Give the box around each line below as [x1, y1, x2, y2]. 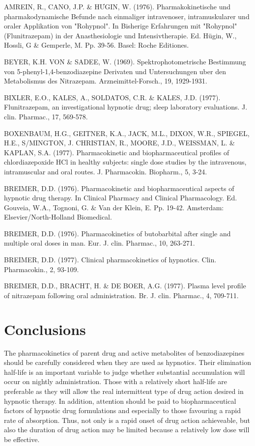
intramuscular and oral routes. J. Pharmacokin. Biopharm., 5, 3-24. [4, 166, 207, 176]
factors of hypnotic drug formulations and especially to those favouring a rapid [4, 405, 241, 416]
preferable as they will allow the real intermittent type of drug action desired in [4, 386, 244, 396]
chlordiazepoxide [4, 157, 54, 167]
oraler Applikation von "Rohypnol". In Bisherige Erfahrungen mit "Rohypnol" [4, 21, 237, 31]
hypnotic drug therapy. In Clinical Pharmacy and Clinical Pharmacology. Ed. [4, 193, 237, 203]
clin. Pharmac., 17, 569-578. [4, 111, 88, 121]
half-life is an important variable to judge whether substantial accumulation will [4, 366, 245, 377]
